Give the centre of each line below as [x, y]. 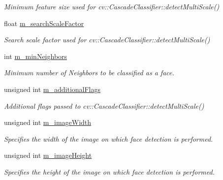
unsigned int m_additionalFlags [52, 89]
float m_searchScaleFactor [44, 23]
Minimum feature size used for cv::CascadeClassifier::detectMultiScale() [112, 6]
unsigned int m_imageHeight [48, 155]
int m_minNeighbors [36, 56]
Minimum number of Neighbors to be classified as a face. [89, 73]
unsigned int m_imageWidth [48, 122]
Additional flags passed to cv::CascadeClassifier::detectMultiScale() [104, 105]
